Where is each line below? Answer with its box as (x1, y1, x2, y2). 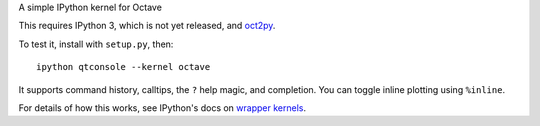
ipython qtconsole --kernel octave (36, 61, 211, 73)
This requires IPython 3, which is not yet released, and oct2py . (18, 20, 276, 32)
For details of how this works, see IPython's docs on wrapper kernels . (18, 101, 307, 114)
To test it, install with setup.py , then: (18, 38, 174, 50)
